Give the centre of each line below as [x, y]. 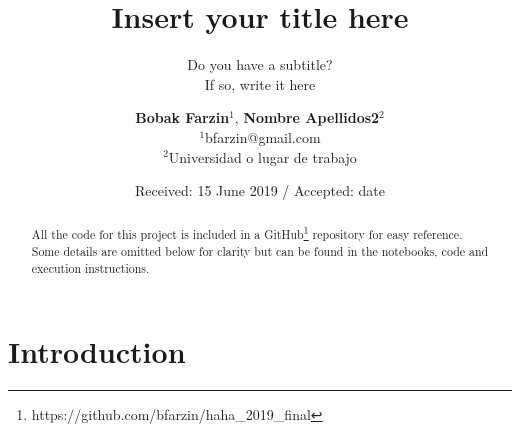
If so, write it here [260, 83]
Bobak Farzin [182, 117]
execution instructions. [90, 267]
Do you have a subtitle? [260, 64]
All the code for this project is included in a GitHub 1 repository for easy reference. [247, 233]
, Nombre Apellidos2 [307, 117]
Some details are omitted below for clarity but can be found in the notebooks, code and [260, 251]
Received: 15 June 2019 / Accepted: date [259, 190]
